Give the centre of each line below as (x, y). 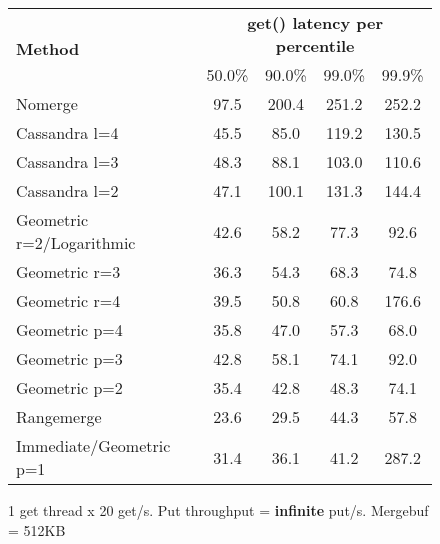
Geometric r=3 (68, 271)
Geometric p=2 (69, 387)
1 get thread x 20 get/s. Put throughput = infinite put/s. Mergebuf (218, 510)
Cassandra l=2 (67, 190)
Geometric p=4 (69, 329)
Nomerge (47, 103)
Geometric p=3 (69, 358)
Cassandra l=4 (67, 132)
